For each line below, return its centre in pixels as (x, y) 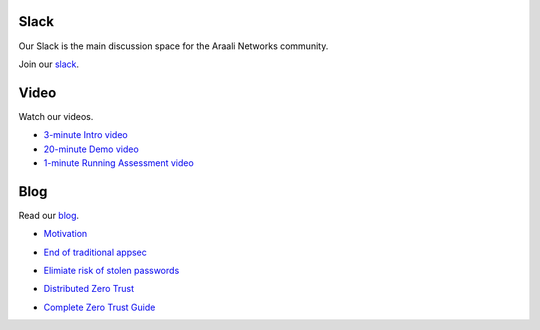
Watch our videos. (56, 116)
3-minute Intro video (86, 135)
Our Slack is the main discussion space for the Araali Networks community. (173, 46)
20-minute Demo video (91, 149)
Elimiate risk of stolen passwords (111, 271)
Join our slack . (49, 64)
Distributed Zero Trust (89, 289)
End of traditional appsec (95, 252)
